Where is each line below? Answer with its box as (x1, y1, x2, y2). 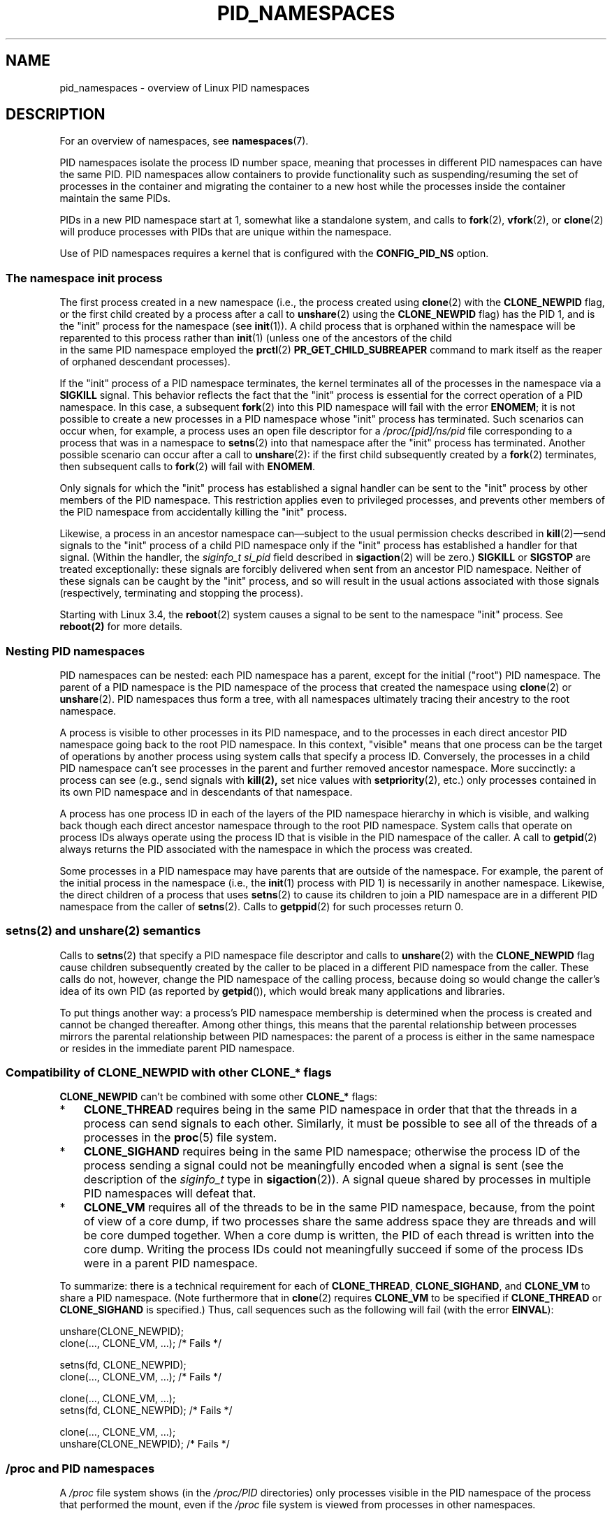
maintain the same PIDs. (59, 192, 171, 205)
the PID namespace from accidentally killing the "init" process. (59, 506, 347, 518)
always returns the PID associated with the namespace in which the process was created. (59, 843, 473, 855)
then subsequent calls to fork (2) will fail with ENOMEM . (59, 460, 316, 473)
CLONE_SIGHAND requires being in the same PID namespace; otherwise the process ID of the (83, 1144, 581, 1159)
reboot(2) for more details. (59, 620, 183, 633)
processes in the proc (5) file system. (83, 1130, 277, 1145)
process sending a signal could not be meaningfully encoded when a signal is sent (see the (83, 1158, 564, 1173)
